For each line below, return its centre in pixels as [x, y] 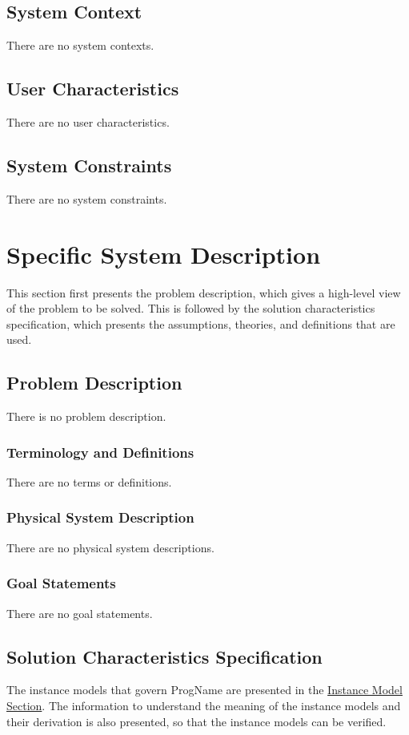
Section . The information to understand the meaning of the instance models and [204, 705]
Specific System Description [164, 254]
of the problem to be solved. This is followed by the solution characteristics [191, 308]
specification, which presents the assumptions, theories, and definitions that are [201, 323]
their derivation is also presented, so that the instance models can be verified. [196, 721]
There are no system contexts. [80, 45]
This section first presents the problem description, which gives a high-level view [204, 292]
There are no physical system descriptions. [110, 547]
